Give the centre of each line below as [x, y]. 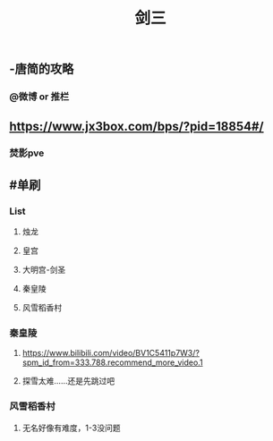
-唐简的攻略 [42, 69]
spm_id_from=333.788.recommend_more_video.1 [112, 362]
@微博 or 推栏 [39, 97]
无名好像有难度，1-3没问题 [71, 428]
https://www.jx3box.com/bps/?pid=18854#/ [136, 126]
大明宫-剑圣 [44, 270]
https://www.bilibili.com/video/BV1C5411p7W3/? [111, 353]
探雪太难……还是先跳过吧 [68, 381]
